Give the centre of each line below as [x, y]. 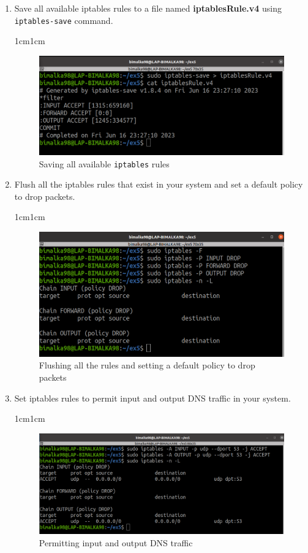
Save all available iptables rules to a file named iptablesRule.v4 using [148, 8]
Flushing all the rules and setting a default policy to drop [147, 365]
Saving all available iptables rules [104, 163]
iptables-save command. [64, 20]
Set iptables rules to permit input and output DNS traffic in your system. [152, 398]
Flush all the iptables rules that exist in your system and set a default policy [159, 184]
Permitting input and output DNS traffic [116, 542]
